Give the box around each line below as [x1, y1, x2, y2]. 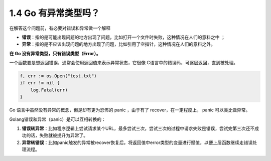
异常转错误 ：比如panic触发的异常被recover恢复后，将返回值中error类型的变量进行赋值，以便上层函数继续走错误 [22, 139, 253, 145]
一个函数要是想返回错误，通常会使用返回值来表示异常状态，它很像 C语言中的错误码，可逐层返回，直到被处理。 [9, 60, 238, 66]
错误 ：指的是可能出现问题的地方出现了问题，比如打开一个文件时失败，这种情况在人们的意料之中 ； [22, 34, 225, 40]
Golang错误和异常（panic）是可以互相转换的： [9, 116, 106, 122]
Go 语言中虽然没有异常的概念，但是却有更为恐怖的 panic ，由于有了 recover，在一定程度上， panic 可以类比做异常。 [9, 107, 250, 113]
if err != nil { [20, 80, 60, 86]
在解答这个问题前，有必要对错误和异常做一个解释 [9, 25, 110, 31]
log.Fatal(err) [30, 87, 68, 93]
